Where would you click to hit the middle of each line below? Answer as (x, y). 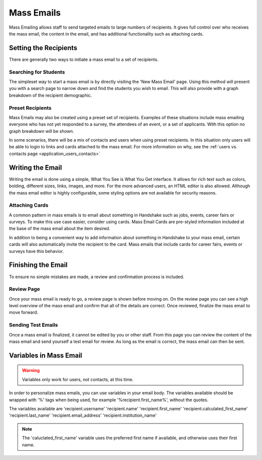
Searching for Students (37, 72)
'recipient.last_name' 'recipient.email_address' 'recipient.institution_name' (83, 415)
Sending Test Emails (33, 325)
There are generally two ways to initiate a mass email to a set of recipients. (84, 59)
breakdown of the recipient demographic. (50, 95)
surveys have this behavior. (36, 251)
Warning (31, 371)
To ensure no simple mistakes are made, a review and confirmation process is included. (97, 277)
